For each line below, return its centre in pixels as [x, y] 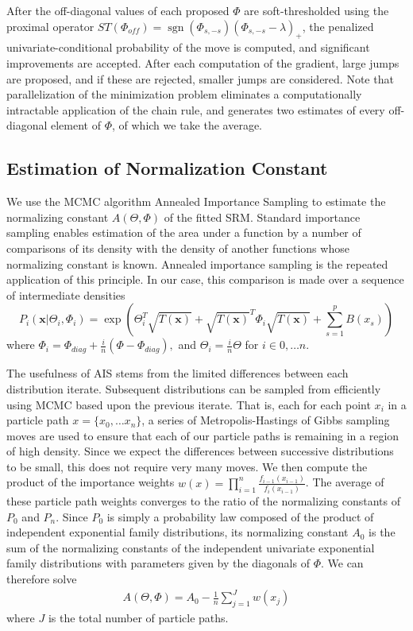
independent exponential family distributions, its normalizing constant [178, 532]
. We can [342, 563]
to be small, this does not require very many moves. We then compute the [187, 466]
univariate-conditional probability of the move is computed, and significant [188, 47]
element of [76, 125]
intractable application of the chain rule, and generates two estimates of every [196, 109]
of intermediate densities [66, 294]
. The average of [345, 482]
